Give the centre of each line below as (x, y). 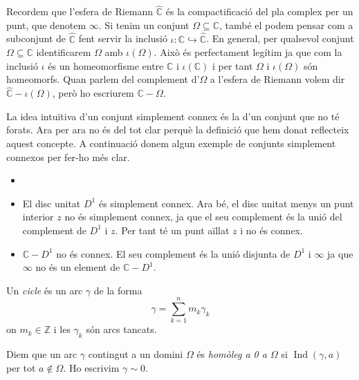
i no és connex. (271, 230)
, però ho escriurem (93, 93)
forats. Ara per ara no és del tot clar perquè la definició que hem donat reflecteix (178, 130)
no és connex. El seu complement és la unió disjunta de (173, 253)
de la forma (118, 290)
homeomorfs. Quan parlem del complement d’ (103, 79)
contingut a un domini (136, 354)
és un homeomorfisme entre (106, 65)
